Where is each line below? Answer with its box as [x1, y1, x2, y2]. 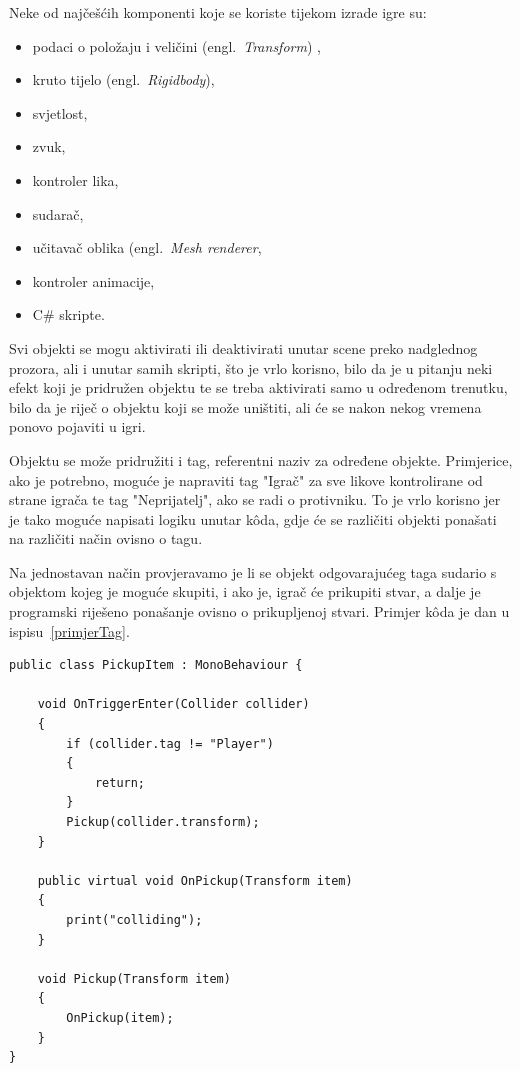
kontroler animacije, [32, 270, 155, 291]
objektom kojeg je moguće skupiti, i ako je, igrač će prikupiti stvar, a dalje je [9, 581, 481, 602]
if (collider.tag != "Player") [66, 736, 274, 751]
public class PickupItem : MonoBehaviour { [9, 658, 303, 673]
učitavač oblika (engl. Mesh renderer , [32, 237, 262, 258]
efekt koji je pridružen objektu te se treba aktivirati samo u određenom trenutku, [9, 377, 508, 398]
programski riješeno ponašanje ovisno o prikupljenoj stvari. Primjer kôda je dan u [9, 601, 510, 622]
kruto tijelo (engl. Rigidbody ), [32, 69, 215, 90]
